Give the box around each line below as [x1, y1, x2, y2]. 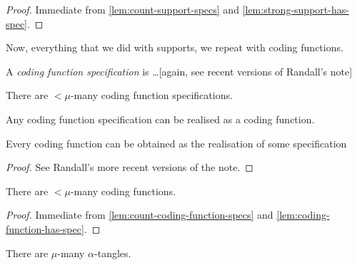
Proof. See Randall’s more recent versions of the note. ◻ [6, 160, 253, 175]
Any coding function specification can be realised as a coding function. [6, 111, 315, 126]
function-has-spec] [6, 221, 84, 236]
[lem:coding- [276, 207, 330, 222]
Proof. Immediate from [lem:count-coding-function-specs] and [6, 207, 273, 222]
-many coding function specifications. [70, 88, 233, 103]
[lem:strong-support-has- [242, 2, 349, 16]
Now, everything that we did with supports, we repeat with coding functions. [6, 40, 343, 55]
